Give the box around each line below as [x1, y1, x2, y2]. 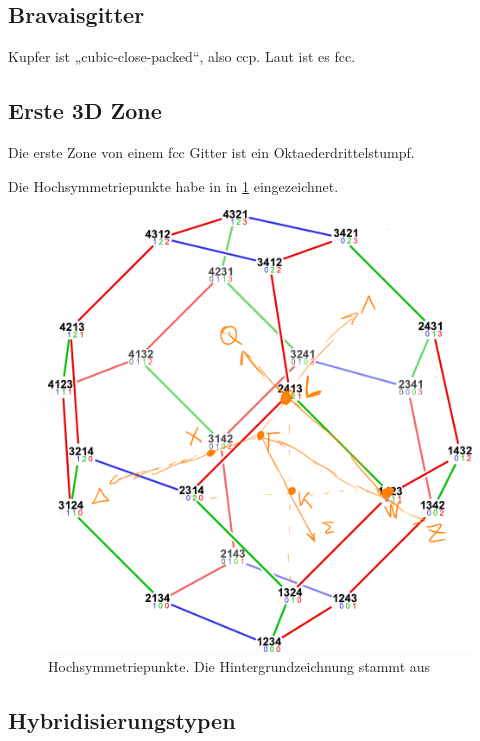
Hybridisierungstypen [8, 704, 236, 735]
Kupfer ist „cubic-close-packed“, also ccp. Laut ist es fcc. [8, 46, 356, 67]
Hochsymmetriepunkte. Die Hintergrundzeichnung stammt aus [48, 655, 431, 676]
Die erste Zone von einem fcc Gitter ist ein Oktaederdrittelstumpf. [8, 142, 415, 162]
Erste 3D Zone [8, 95, 162, 126]
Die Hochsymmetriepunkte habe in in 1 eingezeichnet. [8, 175, 339, 196]
